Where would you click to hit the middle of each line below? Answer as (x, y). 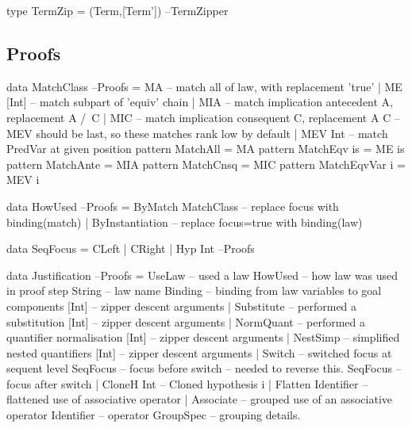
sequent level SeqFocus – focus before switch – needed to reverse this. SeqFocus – (204, 368)
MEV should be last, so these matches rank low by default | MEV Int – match (197, 133)
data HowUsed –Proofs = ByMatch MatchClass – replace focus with (173, 206)
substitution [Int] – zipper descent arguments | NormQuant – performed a (186, 321)
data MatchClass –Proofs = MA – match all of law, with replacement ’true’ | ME (204, 86)
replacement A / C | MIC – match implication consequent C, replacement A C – (203, 117)
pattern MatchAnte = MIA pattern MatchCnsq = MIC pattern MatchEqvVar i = (206, 164)
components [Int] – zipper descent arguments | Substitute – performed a (182, 306)
